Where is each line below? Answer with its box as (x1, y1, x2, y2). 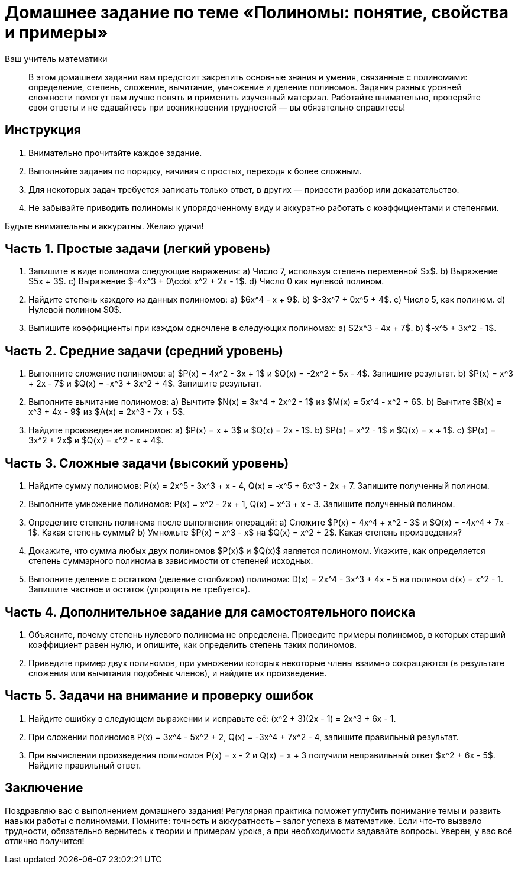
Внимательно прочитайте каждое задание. (28, 147, 202, 158)
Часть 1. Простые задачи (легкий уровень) (5, 241, 271, 257)
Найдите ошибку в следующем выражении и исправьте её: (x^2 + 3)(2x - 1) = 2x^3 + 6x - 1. (28, 713, 396, 724)
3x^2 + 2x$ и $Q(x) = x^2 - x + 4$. (28, 435, 164, 446)
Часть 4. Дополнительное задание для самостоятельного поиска (5, 604, 416, 620)
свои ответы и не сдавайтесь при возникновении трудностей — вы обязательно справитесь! (28, 102, 406, 112)
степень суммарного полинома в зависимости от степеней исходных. (28, 556, 313, 566)
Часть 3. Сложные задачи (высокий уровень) (5, 455, 289, 471)
